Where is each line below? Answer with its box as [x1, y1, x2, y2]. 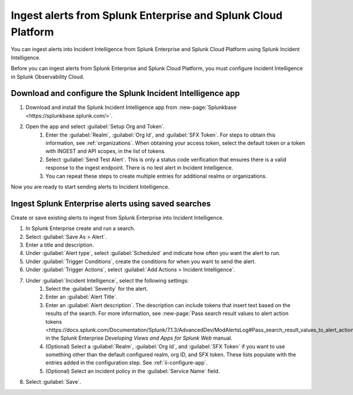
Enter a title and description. [25, 241, 94, 248]
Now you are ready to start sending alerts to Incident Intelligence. [11, 183, 170, 190]
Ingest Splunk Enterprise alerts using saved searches [11, 198, 211, 208]
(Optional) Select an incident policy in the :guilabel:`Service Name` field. [45, 367, 220, 374]
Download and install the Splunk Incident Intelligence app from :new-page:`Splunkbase [25, 104, 237, 111]
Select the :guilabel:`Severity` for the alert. [45, 285, 148, 292]
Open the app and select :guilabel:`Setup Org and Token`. [25, 123, 165, 130]
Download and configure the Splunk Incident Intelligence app [11, 88, 240, 98]
